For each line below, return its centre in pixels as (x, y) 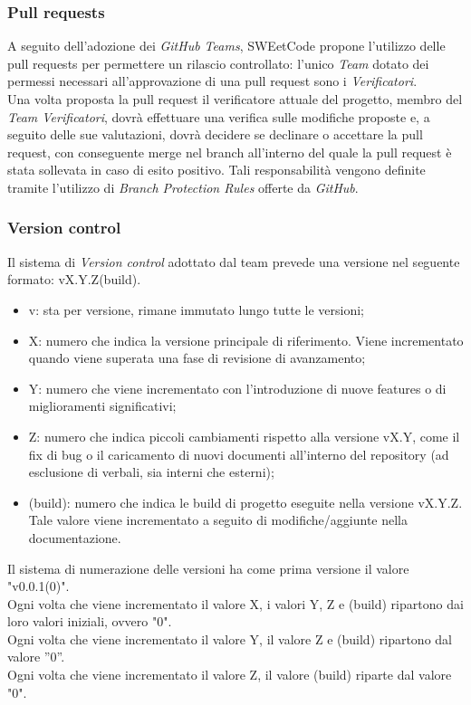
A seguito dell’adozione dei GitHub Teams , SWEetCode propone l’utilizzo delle (226, 46)
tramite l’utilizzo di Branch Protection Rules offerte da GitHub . (183, 187)
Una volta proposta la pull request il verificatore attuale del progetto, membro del (235, 99)
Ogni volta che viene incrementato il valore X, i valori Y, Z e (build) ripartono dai (235, 603)
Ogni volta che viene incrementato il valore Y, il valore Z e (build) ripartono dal (230, 638)
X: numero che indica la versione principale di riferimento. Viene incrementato (246, 340)
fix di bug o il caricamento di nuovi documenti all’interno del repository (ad (239, 454)
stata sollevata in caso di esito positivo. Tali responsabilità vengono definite (216, 170)
